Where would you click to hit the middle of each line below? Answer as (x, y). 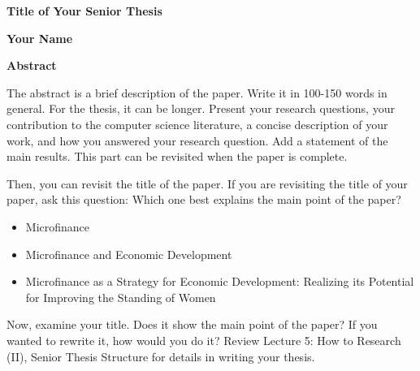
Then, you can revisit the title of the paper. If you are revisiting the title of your (207, 183)
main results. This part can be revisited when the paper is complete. (177, 156)
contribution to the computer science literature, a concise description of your (197, 124)
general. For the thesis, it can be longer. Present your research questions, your (201, 108)
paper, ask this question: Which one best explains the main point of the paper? (204, 199)
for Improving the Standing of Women (121, 297)
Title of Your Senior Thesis (84, 11)
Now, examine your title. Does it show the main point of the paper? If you (192, 324)
